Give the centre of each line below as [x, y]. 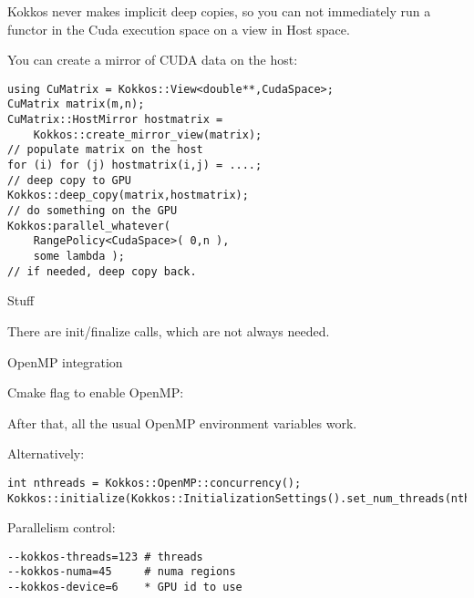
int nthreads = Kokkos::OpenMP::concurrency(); [155, 483]
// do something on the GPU [93, 211]
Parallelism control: [62, 527]
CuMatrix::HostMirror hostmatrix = [115, 120]
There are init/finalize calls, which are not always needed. [169, 330]
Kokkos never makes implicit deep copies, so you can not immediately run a [219, 11]
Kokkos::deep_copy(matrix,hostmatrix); [128, 196]
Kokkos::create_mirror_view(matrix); [148, 134]
